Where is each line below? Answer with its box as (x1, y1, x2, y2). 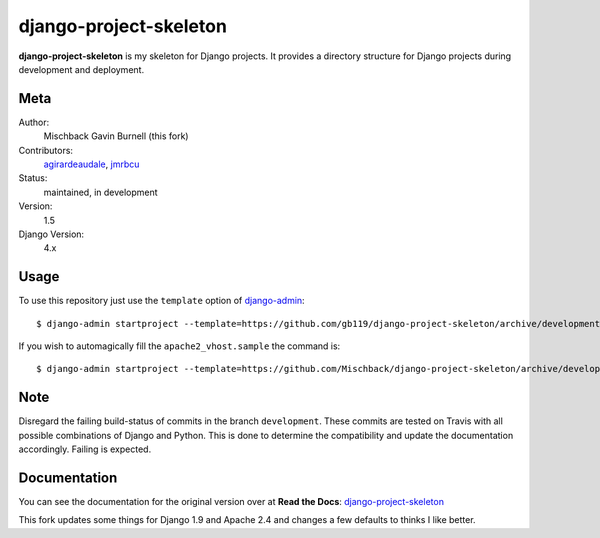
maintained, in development (43, 186, 159, 198)
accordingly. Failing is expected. (18, 443, 152, 455)
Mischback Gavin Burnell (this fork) (43, 130, 189, 142)
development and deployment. (18, 63, 145, 75)
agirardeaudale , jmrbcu (43, 158, 140, 170)
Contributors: (18, 144, 74, 156)
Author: (18, 116, 50, 128)
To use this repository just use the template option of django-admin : (18, 295, 305, 307)
